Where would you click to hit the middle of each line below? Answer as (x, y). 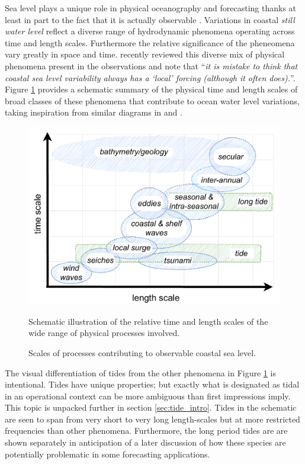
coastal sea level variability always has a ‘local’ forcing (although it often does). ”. (150, 77)
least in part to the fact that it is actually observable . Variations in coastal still (150, 19)
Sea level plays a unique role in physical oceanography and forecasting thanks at (150, 8)
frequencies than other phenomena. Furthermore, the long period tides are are (146, 431)
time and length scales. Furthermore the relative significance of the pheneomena (150, 42)
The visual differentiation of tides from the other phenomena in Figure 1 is (140, 372)
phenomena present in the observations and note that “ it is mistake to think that (151, 65)
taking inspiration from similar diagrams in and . (94, 112)
